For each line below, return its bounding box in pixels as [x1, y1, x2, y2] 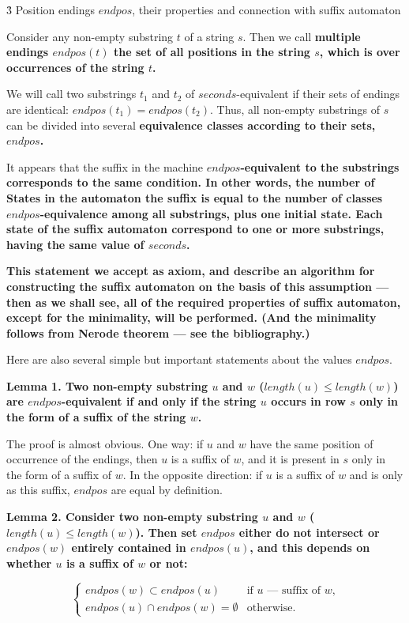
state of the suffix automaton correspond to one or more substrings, [6, 221, 385, 237]
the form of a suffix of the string [6, 409, 186, 425]
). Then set [135, 523, 197, 540]
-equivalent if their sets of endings [236, 85, 400, 102]
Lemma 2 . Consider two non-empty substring [6, 508, 258, 525]
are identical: [6, 100, 69, 117]
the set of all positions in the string [114, 43, 310, 60]
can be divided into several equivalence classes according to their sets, [6, 116, 376, 133]
